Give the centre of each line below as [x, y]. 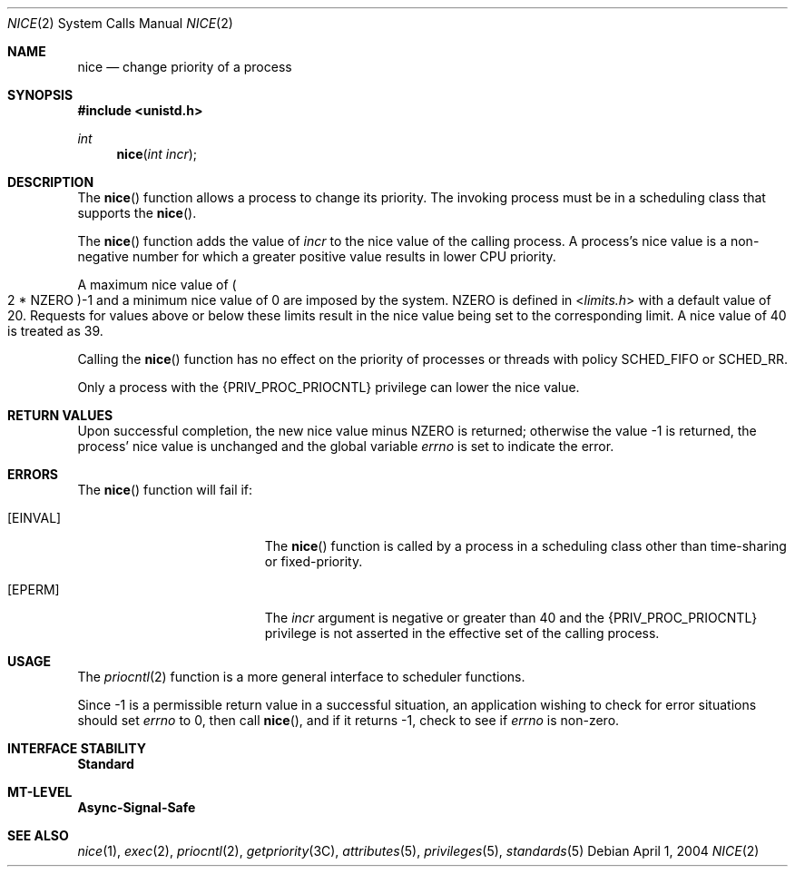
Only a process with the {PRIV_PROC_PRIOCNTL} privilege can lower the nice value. [329, 387]
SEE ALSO [38, 835]
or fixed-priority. [314, 561]
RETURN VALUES [60, 415]
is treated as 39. [55, 331]
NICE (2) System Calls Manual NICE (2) [120, 23]
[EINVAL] [34, 518]
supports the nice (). [137, 213]
